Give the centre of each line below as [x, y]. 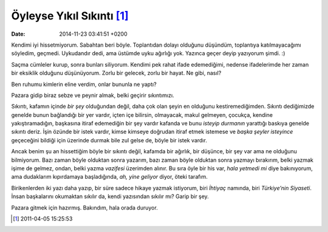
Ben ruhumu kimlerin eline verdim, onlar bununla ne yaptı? [84, 84]
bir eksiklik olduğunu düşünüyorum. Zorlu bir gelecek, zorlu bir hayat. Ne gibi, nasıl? [116, 73]
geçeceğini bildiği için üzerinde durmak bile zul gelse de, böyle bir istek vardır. [109, 140]
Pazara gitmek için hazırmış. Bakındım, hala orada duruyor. [84, 207]
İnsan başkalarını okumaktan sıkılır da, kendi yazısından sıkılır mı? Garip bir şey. [110, 196]
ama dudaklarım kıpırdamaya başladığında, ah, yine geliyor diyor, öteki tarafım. [109, 177]
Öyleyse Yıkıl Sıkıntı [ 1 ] [70, 16]
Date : [18, 34]
